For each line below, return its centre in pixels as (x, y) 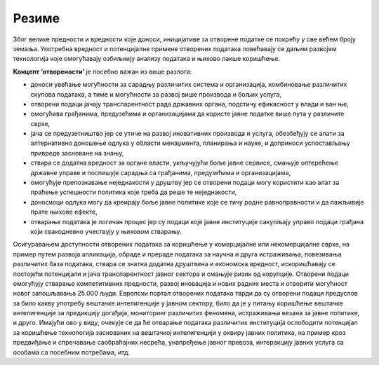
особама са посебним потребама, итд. (72, 352)
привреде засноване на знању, (77, 153)
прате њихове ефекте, (64, 212)
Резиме (36, 18)
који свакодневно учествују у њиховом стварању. (106, 231)
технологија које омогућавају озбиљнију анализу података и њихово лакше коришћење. (147, 59)
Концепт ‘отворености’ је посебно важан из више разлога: (102, 71)
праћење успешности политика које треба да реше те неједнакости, (134, 192)
